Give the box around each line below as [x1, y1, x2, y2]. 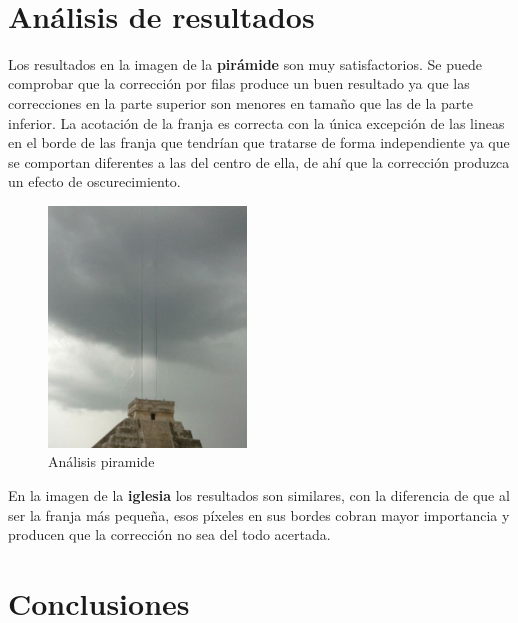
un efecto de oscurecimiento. [8, 171, 181, 192]
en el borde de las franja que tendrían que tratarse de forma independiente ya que [8, 132, 510, 153]
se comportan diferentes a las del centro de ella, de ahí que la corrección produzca [8, 151, 510, 172]
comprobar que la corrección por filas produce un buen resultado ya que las [8, 73, 470, 94]
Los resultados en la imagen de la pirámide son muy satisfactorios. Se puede [8, 53, 482, 74]
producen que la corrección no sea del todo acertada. [8, 524, 331, 545]
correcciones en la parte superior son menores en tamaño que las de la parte [8, 92, 473, 113]
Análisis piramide [48, 451, 155, 472]
